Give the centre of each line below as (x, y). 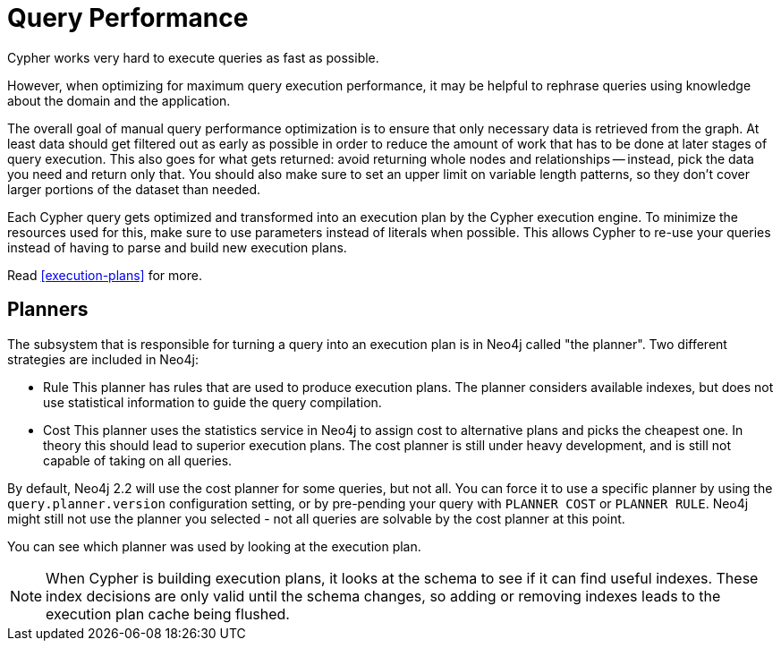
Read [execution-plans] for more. (105, 275)
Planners (48, 310)
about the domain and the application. (119, 100)
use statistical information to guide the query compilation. (212, 402)
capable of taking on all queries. (138, 460)
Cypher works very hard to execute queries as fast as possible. (193, 57)
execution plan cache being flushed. (168, 614)
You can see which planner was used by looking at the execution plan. (214, 546)
